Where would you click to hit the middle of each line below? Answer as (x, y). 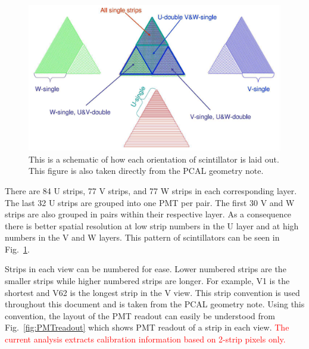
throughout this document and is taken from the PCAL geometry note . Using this (155, 304)
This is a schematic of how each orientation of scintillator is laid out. (154, 159)
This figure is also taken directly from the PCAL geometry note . (146, 171)
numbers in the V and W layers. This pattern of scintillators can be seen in (142, 237)
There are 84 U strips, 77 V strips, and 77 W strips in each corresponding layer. (151, 190)
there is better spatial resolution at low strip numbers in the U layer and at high (152, 225)
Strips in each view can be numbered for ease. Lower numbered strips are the (146, 269)
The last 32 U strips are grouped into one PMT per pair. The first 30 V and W (150, 202)
